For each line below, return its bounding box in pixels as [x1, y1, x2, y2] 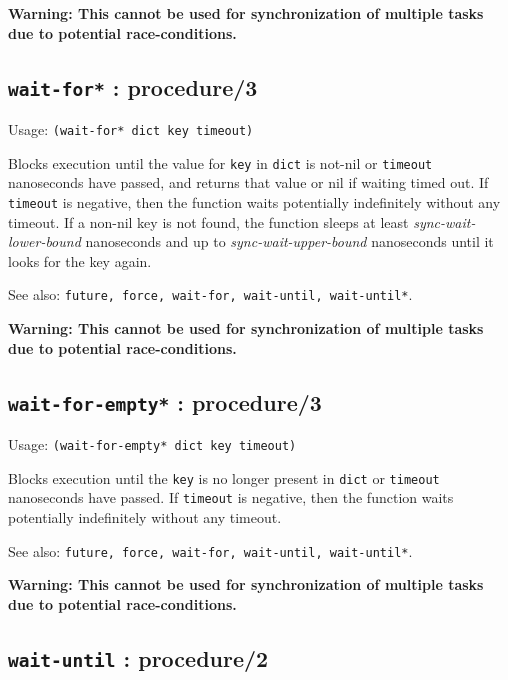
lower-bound [8, 231, 81, 252]
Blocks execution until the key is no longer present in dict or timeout [8, 467, 440, 488]
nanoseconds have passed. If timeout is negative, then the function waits [8, 487, 454, 508]
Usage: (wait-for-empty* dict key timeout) [8, 433, 297, 454]
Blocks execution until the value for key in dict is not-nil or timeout [8, 152, 433, 173]
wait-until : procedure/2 [8, 642, 269, 673]
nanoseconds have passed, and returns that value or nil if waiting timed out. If [8, 172, 489, 193]
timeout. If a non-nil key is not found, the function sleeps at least [8, 211, 409, 232]
